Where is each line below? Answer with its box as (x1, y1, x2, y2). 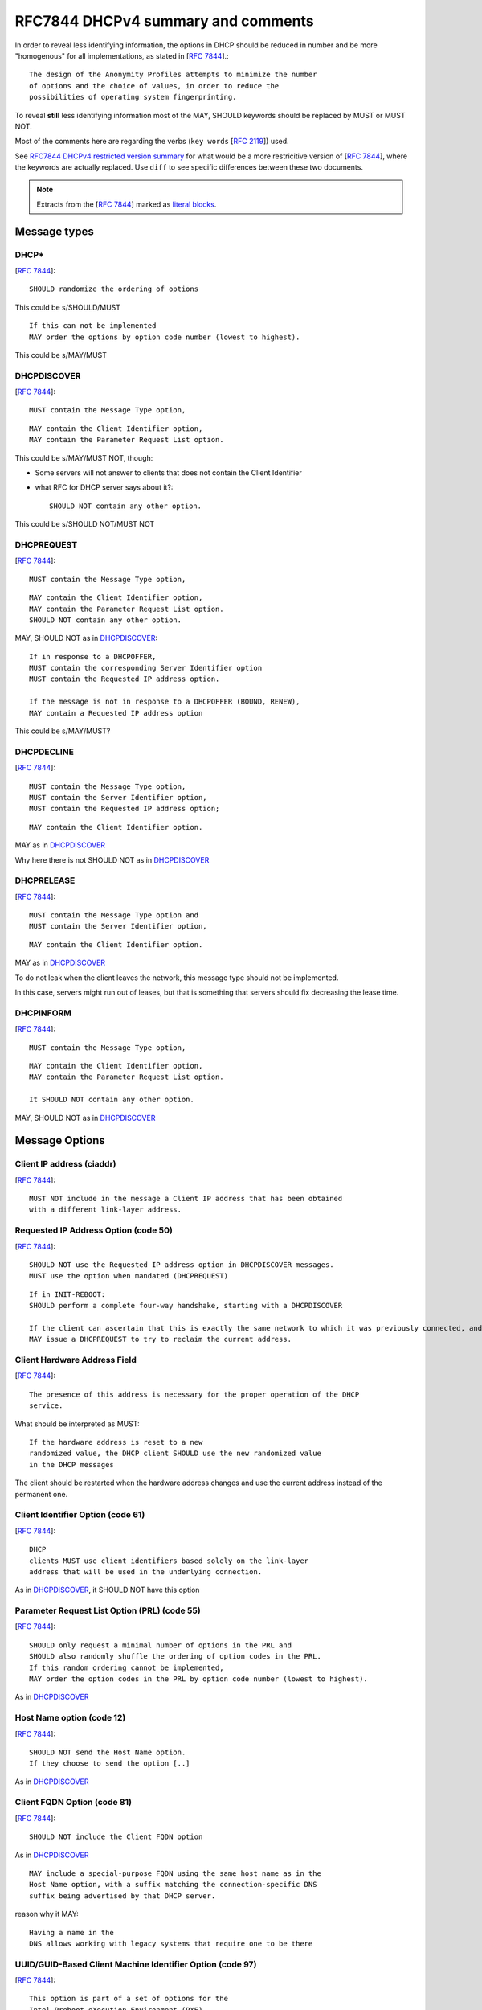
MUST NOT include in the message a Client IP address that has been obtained (29, 1194, 343, 1204)
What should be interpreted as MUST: (14, 1419, 140, 1429)
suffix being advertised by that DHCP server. (29, 1891, 216, 1901)
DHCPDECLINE (14, 746, 74, 757)
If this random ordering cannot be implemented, (29, 1663, 224, 1672)
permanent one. (14, 1489, 68, 1499)
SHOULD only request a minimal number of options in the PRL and (29, 1640, 292, 1650)
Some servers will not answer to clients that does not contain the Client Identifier (35, 468, 303, 478)
